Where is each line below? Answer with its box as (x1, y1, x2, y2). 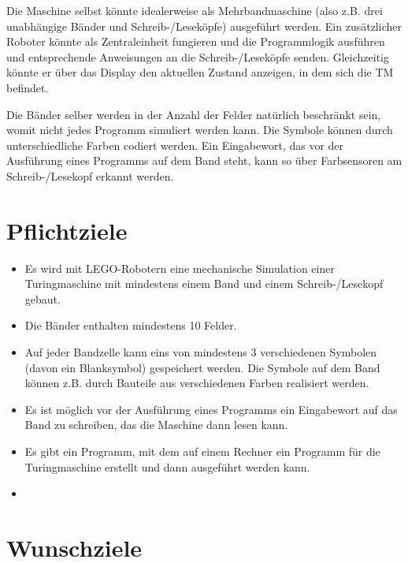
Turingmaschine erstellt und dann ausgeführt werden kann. (24, 458, 310, 475)
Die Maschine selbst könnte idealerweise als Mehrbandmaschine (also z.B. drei (6, 2, 383, 18)
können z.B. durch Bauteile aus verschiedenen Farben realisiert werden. (24, 375, 369, 391)
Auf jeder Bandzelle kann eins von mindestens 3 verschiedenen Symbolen (24, 344, 377, 360)
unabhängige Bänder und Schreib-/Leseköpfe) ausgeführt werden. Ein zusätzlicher (6, 17, 402, 34)
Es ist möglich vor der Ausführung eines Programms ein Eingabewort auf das (24, 401, 398, 417)
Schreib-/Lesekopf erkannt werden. (6, 167, 174, 184)
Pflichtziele (6, 214, 128, 246)
